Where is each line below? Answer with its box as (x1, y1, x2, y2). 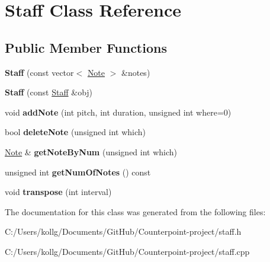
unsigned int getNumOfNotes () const (5, 165, 151, 178)
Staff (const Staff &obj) (5, 86, 93, 98)
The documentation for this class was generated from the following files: (5, 205, 266, 218)
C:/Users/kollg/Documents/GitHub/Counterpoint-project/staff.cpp (5, 245, 250, 257)
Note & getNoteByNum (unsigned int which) (5, 145, 178, 158)
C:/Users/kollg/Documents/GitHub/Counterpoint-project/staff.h (5, 225, 242, 238)
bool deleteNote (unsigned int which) (5, 126, 146, 138)
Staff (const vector (5, 66, 74, 78)
